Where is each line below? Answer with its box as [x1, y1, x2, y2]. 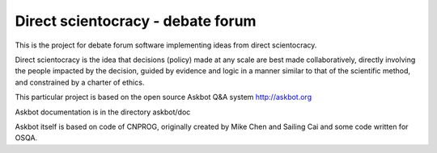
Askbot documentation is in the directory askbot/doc [15, 107, 191, 117]
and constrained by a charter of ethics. [15, 77, 145, 87]
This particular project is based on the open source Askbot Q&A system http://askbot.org [15, 93, 312, 102]
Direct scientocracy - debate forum [15, 12, 257, 30]
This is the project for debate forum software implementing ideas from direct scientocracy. [15, 40, 317, 50]
